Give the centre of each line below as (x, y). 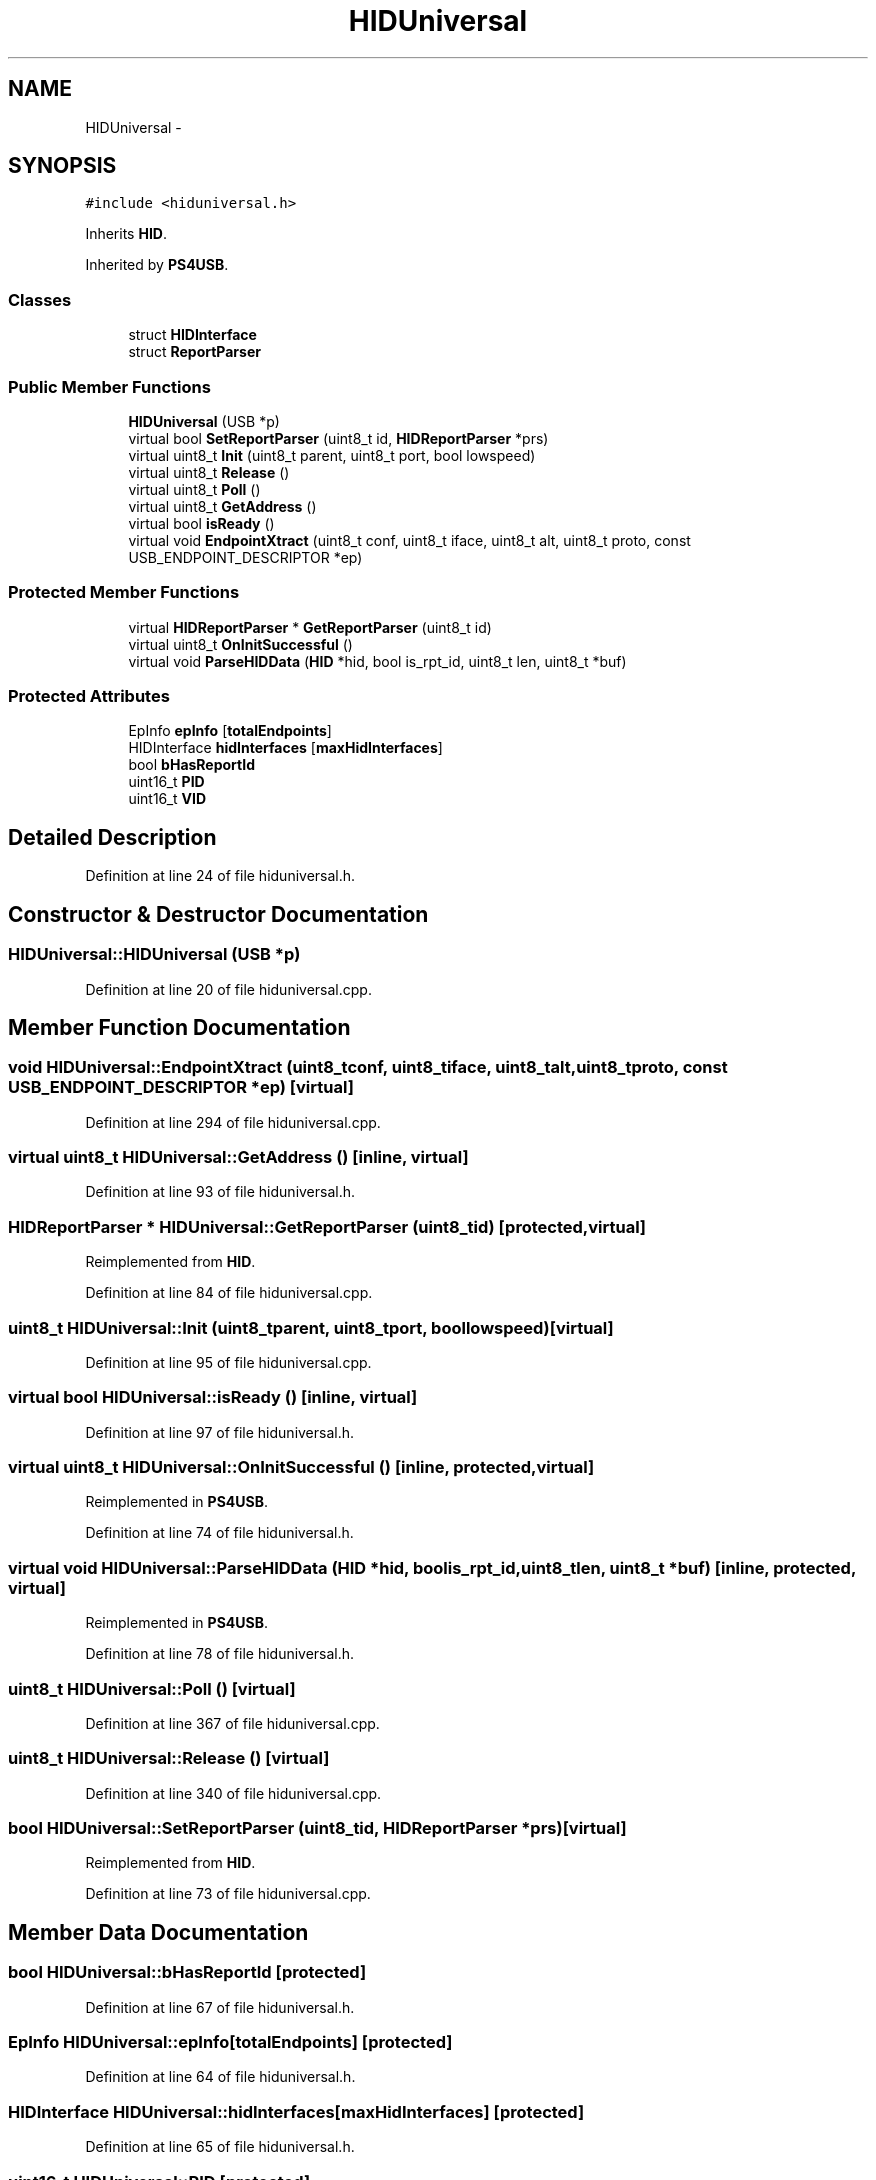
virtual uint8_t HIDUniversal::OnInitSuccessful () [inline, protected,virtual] (301, 1467)
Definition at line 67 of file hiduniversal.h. (220, 2007)
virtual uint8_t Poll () (194, 489)
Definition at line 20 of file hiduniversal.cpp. (228, 989)
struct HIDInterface (192, 335)
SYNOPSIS (62, 166)
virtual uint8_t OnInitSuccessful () (240, 644)
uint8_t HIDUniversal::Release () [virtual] (169, 1758)
